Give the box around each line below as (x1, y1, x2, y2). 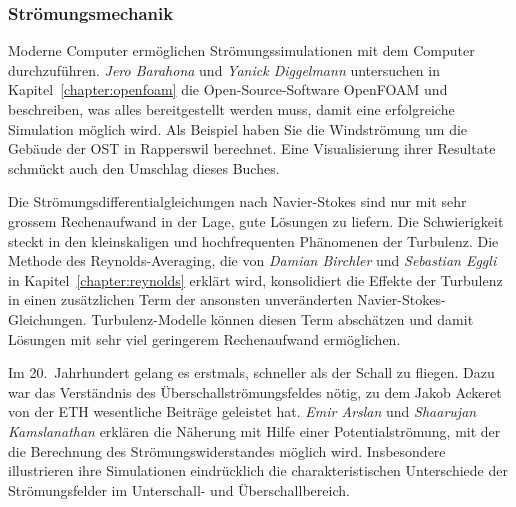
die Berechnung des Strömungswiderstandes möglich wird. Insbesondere (8, 440, 446, 461)
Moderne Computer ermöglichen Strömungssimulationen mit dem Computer (8, 40, 475, 61)
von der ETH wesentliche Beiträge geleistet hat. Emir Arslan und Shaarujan (8, 401, 477, 422)
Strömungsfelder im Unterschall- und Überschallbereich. (8, 479, 350, 500)
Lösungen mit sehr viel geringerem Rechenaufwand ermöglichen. (8, 328, 401, 349)
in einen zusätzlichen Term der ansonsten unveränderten (8, 289, 353, 310)
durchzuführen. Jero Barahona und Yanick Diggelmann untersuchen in (8, 59, 440, 80)
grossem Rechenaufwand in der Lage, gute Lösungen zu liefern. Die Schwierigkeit (8, 210, 504, 231)
